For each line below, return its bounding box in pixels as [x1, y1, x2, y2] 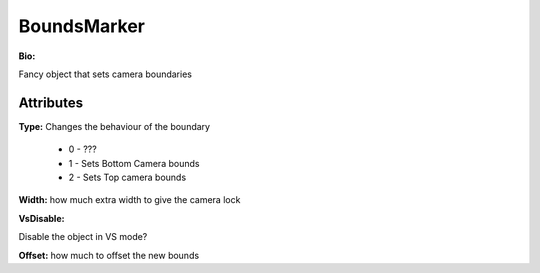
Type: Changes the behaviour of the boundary [18, 120, 210, 132]
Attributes [18, 94, 84, 111]
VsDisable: [18, 212, 65, 224]
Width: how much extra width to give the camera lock [18, 194, 241, 206]
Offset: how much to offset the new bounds [18, 249, 200, 261]
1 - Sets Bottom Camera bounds [68, 157, 200, 169]
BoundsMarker [18, 15, 145, 37]
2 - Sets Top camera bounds [68, 171, 187, 184]
